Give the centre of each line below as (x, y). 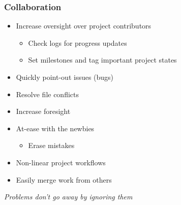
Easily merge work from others (64, 179)
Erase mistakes (51, 145)
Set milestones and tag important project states (102, 60)
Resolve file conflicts (48, 94)
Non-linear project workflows (61, 162)
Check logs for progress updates (78, 42)
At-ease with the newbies (55, 128)
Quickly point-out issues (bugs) (65, 77)
